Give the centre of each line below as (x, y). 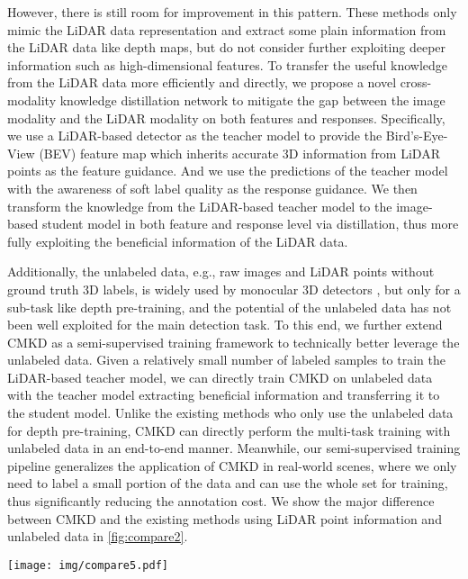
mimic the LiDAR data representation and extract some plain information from (227, 29)
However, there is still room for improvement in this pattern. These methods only (232, 12)
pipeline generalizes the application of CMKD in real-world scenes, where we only (232, 465)
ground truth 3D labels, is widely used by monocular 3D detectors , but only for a (234, 289)
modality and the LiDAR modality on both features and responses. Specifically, (226, 118)
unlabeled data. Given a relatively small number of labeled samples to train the (226, 360)
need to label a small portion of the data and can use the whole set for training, (228, 483)
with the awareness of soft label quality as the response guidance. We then (212, 188)
